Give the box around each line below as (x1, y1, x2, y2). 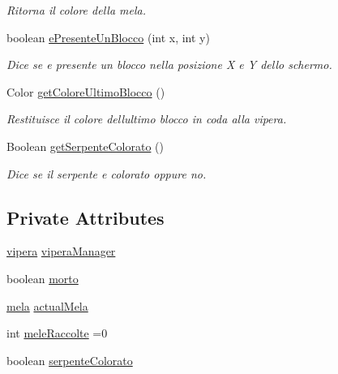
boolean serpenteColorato (6, 351, 133, 368)
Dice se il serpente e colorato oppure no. (6, 165, 207, 182)
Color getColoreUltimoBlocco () (6, 83, 165, 100)
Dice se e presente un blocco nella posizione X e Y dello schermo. (6, 56, 332, 73)
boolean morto (6, 269, 79, 286)
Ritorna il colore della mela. (6, 2, 146, 18)
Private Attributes (6, 204, 165, 230)
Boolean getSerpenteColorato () (6, 137, 164, 154)
